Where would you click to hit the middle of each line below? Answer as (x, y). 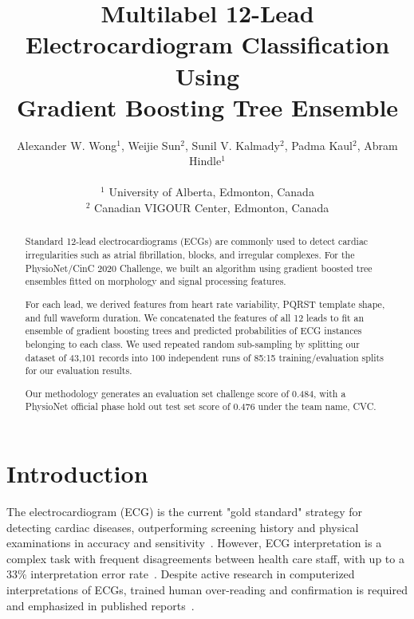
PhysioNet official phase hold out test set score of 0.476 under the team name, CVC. (201, 406)
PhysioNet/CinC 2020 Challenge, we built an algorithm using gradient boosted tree (199, 268)
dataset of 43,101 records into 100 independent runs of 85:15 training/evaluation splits (204, 357)
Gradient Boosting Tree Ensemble (207, 106)
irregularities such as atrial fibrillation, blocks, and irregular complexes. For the (190, 255)
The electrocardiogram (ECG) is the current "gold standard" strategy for (185, 512)
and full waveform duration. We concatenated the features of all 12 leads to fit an (195, 317)
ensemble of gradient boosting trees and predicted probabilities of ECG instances (193, 331)
